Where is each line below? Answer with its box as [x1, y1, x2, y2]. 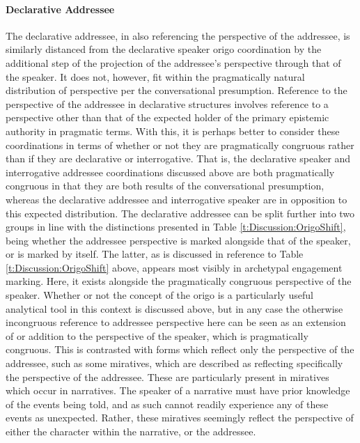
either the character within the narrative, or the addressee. [6, 424, 256, 439]
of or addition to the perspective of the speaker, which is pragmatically [6, 328, 308, 343]
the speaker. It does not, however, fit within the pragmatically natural [6, 69, 305, 84]
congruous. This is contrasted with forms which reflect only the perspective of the [6, 342, 354, 357]
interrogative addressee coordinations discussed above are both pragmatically [6, 164, 335, 179]
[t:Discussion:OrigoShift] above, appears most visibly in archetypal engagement [6, 260, 343, 274]
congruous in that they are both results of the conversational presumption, [6, 178, 324, 193]
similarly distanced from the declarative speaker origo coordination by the [6, 42, 322, 56]
